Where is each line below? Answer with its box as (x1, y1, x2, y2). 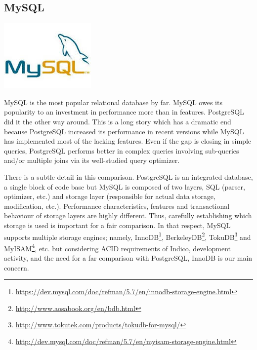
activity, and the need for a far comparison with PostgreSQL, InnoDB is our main (4, 253, 253, 263)
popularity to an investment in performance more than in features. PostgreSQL (4, 107, 244, 117)
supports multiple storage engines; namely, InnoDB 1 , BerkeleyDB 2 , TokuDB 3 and (4, 230, 251, 242)
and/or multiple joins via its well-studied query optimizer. (4, 155, 180, 165)
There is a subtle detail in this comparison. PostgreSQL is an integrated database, (4, 171, 253, 182)
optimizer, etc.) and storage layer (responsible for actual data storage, (4, 191, 215, 201)
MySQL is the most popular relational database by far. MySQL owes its (4, 97, 222, 107)
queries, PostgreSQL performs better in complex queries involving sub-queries (4, 145, 239, 156)
